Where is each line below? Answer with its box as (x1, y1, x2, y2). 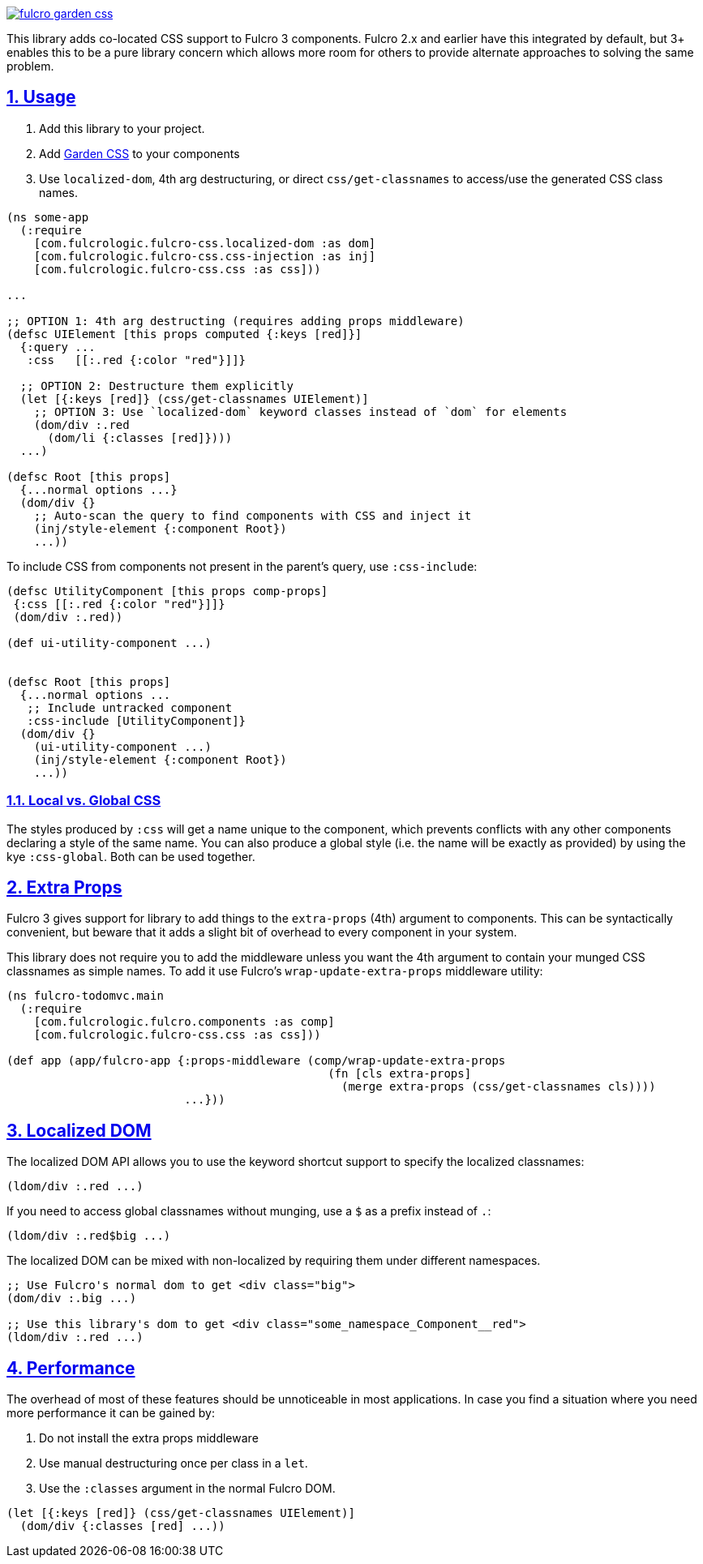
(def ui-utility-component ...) (6, 636, 212, 649)
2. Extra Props (6, 877, 122, 898)
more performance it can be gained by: (6, 1406, 215, 1420)
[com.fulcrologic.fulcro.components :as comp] (33, 1015, 335, 1029)
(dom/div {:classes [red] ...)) (19, 1519, 225, 1533)
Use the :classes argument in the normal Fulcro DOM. (39, 1481, 336, 1496)
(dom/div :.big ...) (6, 1292, 137, 1305)
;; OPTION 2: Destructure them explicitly (19, 379, 294, 392)
